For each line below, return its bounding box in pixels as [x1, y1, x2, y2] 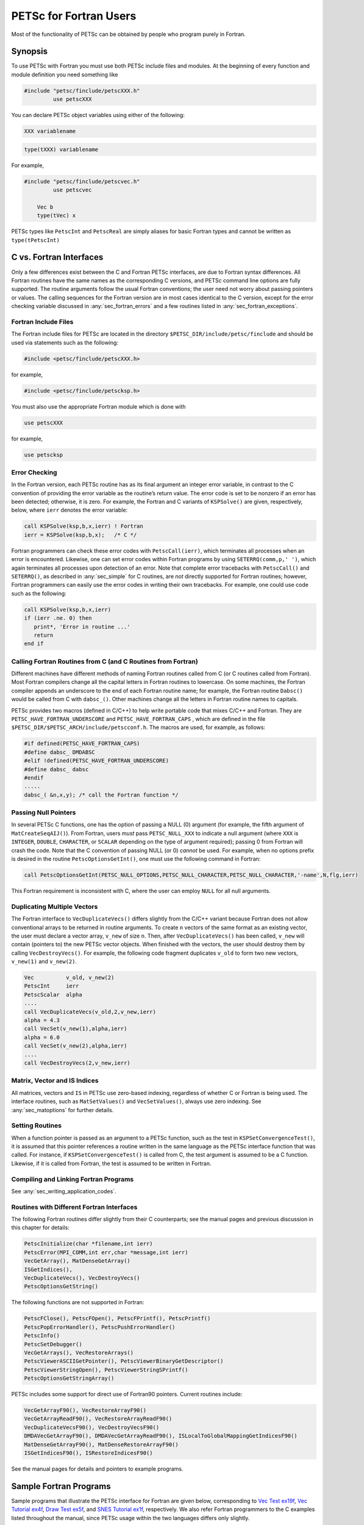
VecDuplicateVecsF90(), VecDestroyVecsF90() [24, 1424, 160, 1430]
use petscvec [52, 187, 92, 193]
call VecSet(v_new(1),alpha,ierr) [24, 1025, 127, 1032]
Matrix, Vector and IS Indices [11, 1077, 99, 1085]
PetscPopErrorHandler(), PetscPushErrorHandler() [24, 1324, 176, 1330]
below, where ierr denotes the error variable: [11, 506, 128, 514]
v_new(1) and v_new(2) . [11, 958, 77, 965]
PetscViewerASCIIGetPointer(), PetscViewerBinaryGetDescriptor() [24, 1358, 224, 1365]
